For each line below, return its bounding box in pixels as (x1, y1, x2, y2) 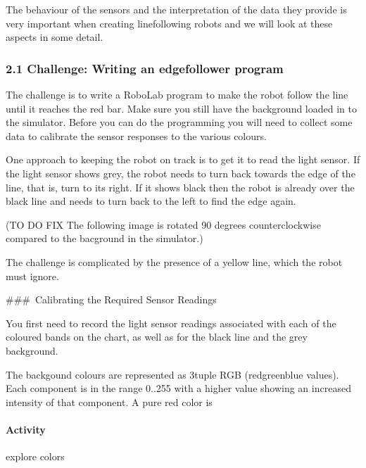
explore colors (6, 449, 65, 464)
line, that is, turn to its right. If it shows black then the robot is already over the (6, 179, 355, 194)
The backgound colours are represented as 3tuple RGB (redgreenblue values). (6, 367, 339, 381)
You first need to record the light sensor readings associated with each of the (6, 315, 336, 330)
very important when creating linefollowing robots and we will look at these (6, 15, 333, 30)
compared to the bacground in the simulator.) (6, 231, 203, 246)
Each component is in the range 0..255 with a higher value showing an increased (6, 381, 351, 396)
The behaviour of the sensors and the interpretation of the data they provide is (6, 2, 347, 16)
